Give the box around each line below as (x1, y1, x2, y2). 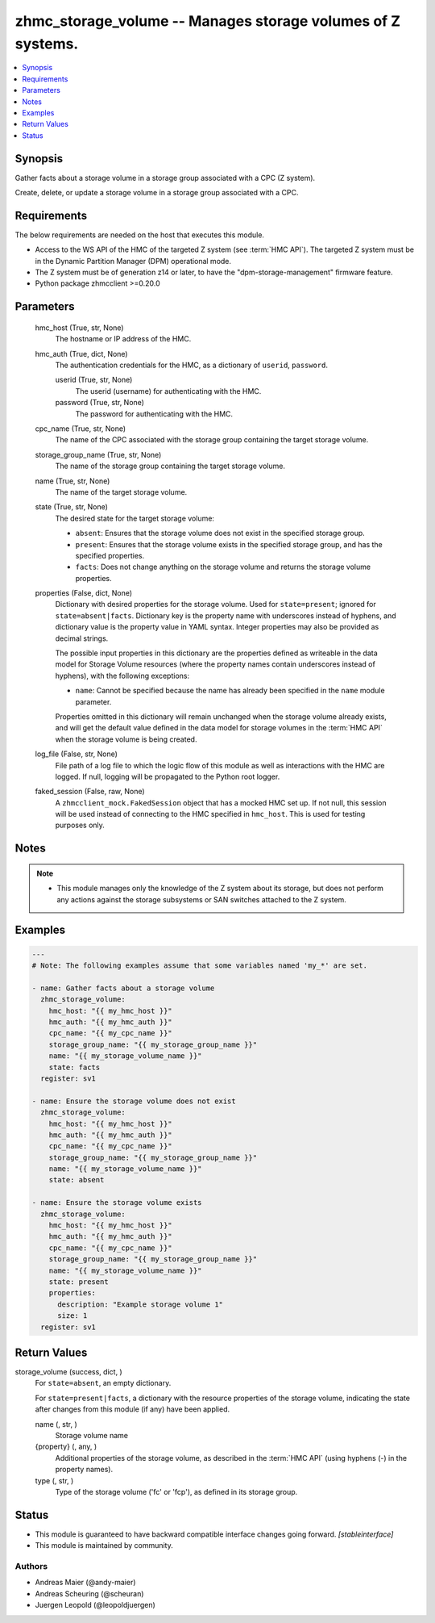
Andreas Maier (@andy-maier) (35, 1578, 136, 1587)
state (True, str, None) (35, 502, 109, 512)
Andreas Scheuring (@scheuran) (35, 1588, 144, 1598)
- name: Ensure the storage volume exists (31, 1198, 202, 1207)
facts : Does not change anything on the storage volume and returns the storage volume (75, 562, 371, 572)
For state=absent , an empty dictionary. (35, 1378, 172, 1388)
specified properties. (75, 550, 145, 560)
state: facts (48, 1062, 101, 1072)
